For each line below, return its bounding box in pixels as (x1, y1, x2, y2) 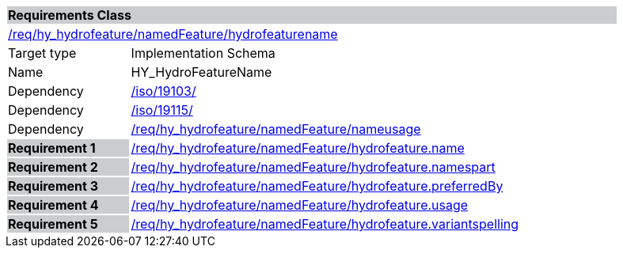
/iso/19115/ (131, 102, 193, 118)
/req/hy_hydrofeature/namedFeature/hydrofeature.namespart (131, 159, 496, 175)
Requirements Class (8, 7, 131, 23)
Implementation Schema (131, 45, 275, 61)
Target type (8, 45, 77, 61)
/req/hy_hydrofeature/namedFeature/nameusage (131, 121, 421, 137)
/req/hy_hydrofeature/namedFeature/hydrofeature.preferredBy (131, 178, 503, 194)
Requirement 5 (8, 216, 98, 232)
